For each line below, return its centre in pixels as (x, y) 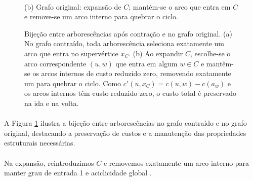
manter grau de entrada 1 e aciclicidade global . (78, 173)
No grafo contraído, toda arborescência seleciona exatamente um (124, 43)
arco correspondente (55, 63)
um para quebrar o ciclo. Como (73, 83)
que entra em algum (146, 63)
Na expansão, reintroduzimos (49, 162)
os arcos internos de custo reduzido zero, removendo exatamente (132, 73)
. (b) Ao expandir (156, 53)
